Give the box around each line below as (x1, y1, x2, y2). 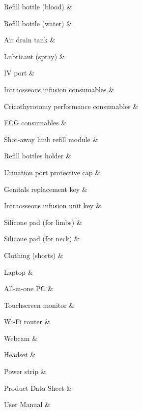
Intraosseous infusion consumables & (4, 84, 114, 94)
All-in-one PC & (4, 283, 54, 294)
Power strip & (4, 366, 46, 376)
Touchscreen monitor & (4, 299, 75, 310)
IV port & (4, 68, 34, 78)
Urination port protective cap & (4, 167, 101, 177)
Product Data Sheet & (4, 382, 72, 393)
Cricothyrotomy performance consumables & (4, 101, 139, 111)
